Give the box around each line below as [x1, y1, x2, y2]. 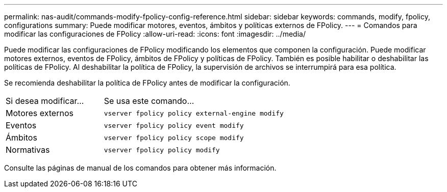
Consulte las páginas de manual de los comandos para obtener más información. [4, 163, 277, 172]
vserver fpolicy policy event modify [104, 121, 244, 129]
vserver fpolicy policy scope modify [104, 133, 244, 142]
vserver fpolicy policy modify [104, 146, 220, 154]
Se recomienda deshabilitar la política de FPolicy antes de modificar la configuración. [4, 78, 290, 87]
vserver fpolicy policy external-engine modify [104, 109, 284, 117]
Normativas [6, 145, 50, 155]
